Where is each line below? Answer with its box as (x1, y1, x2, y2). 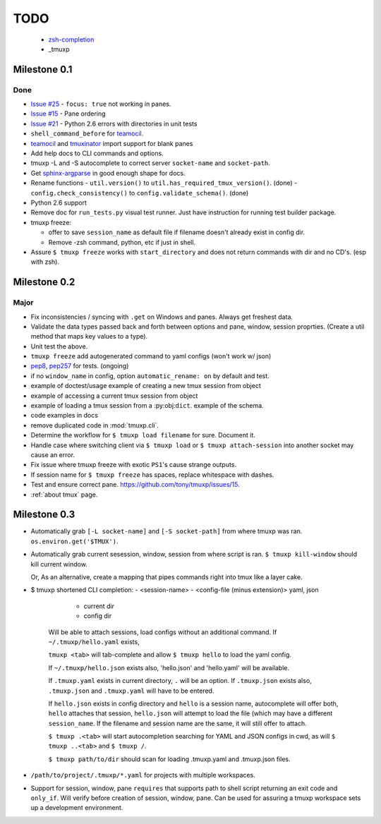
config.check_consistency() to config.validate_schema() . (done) (30, 188, 249, 197)
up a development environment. (30, 804, 123, 812)
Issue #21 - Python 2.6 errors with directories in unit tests (30, 119, 198, 128)
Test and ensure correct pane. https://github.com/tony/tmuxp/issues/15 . (30, 480, 240, 489)
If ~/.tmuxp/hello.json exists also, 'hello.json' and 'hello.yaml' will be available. (48, 663, 289, 672)
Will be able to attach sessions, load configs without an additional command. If (48, 628, 277, 636)
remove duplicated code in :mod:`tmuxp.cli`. (30, 420, 159, 430)
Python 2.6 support (30, 198, 87, 207)
